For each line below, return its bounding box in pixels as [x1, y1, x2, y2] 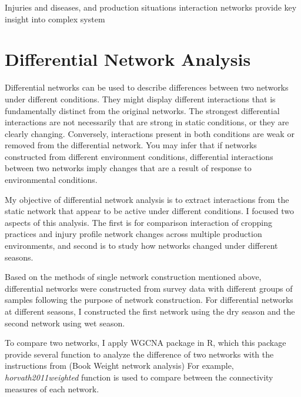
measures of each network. [5, 382, 99, 395]
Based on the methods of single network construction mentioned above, [5, 271, 262, 283]
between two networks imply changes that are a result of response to [5, 162, 252, 174]
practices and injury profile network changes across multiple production [5, 228, 262, 240]
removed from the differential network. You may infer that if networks [5, 139, 257, 151]
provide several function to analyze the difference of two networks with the [5, 348, 274, 360]
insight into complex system [5, 12, 105, 25]
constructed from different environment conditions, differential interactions [5, 150, 273, 162]
